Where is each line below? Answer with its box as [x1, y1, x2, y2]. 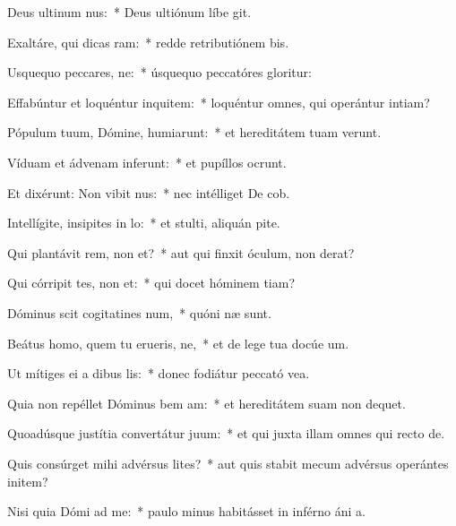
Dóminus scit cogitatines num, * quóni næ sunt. [7, 303, 271, 322]
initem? [7, 471, 48, 490]
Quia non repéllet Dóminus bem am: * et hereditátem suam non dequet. [7, 393, 406, 412]
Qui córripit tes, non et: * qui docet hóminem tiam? [7, 273, 295, 292]
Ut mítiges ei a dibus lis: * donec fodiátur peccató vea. [7, 364, 310, 383]
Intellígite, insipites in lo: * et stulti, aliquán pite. [7, 213, 280, 232]
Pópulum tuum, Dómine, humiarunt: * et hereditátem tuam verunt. [7, 123, 382, 142]
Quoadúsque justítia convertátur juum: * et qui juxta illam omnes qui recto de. [7, 424, 445, 443]
